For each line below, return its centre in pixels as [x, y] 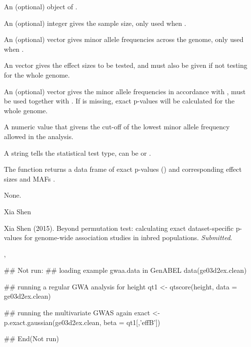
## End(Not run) [31, 338]
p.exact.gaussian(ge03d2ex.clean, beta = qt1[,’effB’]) [82, 322]
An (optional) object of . [41, 6]
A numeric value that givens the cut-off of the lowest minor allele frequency [117, 127]
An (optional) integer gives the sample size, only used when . [95, 23]
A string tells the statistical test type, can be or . [78, 153]
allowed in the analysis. [39, 136]
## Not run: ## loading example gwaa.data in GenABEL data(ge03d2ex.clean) [125, 270]
